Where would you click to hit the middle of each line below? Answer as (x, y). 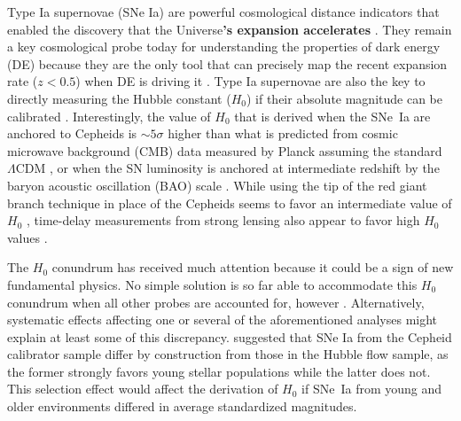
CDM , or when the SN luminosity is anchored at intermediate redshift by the (227, 168)
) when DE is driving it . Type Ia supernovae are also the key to (250, 81)
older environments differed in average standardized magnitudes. (182, 406)
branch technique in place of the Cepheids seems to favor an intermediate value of (230, 203)
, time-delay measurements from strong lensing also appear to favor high (223, 220)
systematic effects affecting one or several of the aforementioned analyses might (223, 320)
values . (27, 237)
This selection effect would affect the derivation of (143, 389)
